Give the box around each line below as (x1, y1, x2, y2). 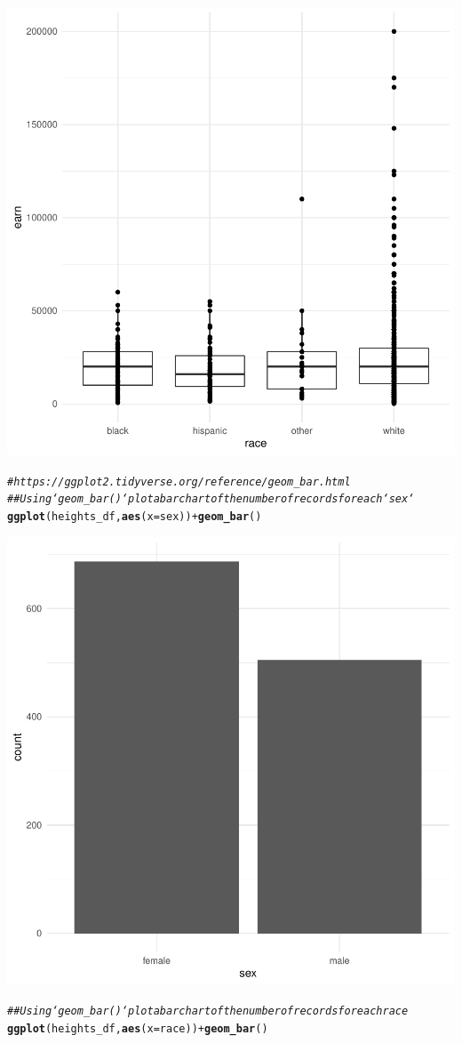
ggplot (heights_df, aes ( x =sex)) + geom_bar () (7, 509, 262, 523)
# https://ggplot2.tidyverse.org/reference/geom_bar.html (7, 475, 351, 488)
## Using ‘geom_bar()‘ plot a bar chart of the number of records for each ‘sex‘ (7, 493, 415, 506)
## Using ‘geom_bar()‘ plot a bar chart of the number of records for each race (7, 1005, 409, 1018)
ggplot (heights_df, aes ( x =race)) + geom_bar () (7, 1022, 268, 1035)
